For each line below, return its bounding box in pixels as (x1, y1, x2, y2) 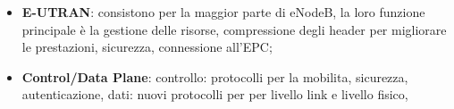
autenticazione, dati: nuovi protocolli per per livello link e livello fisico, (21, 85, 408, 104)
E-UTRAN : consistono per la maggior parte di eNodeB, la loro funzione (21, 3, 425, 21)
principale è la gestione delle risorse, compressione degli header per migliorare (21, 20, 447, 38)
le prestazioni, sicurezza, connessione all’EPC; (21, 38, 273, 56)
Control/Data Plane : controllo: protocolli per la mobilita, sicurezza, (21, 67, 408, 86)
